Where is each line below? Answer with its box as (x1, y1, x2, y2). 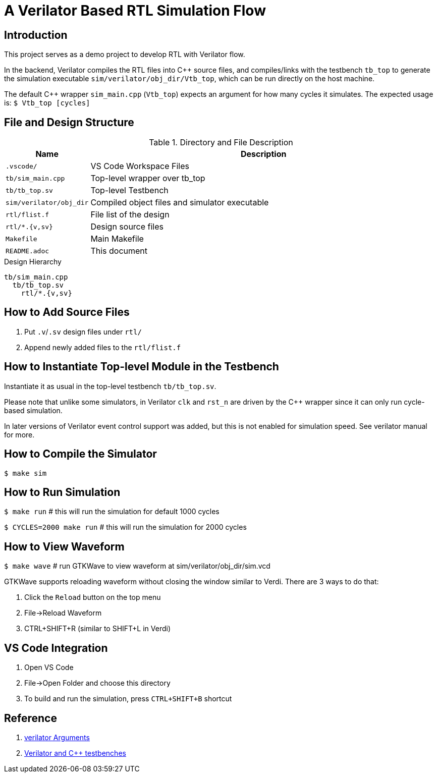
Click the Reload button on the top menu (24, 593, 161, 602)
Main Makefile (90, 234, 144, 244)
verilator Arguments (24, 733, 90, 742)
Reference (4, 711, 57, 725)
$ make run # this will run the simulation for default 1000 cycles (4, 507, 220, 516)
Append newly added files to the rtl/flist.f (24, 343, 181, 352)
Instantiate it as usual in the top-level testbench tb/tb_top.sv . (4, 381, 216, 391)
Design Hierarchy (4, 257, 62, 266)
